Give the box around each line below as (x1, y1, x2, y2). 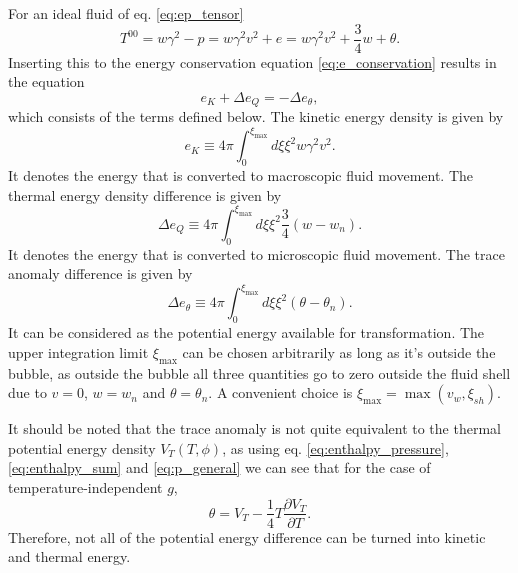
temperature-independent (8, 476, 163, 497)
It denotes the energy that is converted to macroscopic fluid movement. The (8, 165, 474, 186)
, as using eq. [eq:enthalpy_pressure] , (222, 437, 449, 458)
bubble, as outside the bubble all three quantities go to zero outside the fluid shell (8, 362, 511, 383)
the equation (8, 71, 85, 92)
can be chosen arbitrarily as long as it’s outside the (182, 341, 496, 362)
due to (8, 382, 47, 403)
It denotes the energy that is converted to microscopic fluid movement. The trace (8, 243, 505, 264)
